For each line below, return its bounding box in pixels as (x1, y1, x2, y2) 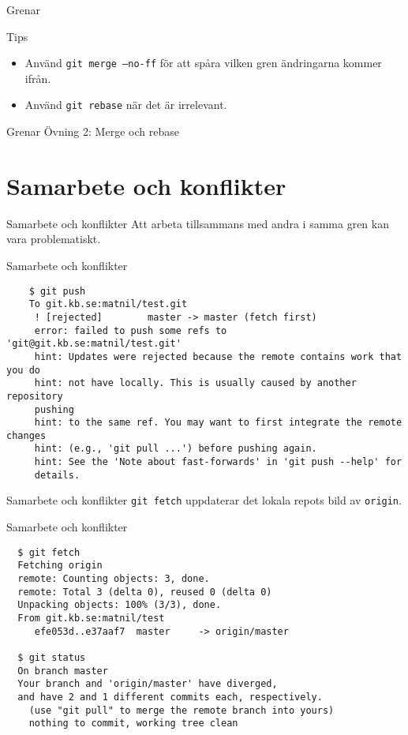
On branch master (17, 665, 108, 677)
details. (34, 469, 80, 481)
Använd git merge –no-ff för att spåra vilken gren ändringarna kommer (24, 54, 382, 71)
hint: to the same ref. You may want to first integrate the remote (34, 417, 402, 429)
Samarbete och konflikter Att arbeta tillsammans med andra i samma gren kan (6, 215, 389, 231)
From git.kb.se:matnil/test (17, 612, 165, 624)
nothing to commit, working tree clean (28, 718, 238, 729)
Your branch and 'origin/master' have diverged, (17, 678, 278, 690)
